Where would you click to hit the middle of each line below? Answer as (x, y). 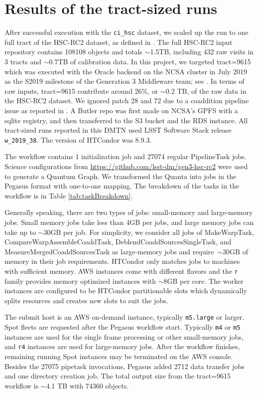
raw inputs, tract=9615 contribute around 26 (73, 91)
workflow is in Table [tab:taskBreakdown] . (69, 195)
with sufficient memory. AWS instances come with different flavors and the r (121, 271)
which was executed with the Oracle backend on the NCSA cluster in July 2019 (126, 71)
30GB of (235, 251)
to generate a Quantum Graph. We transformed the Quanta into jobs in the (121, 176)
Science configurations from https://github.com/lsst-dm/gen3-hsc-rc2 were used (126, 166)
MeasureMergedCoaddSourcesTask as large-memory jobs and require (109, 251)
